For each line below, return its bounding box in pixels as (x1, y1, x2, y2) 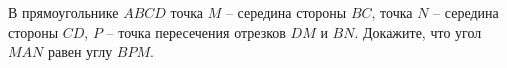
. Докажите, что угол (354, 21, 482, 42)
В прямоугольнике (8, 2, 119, 22)
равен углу (48, 41, 113, 62)
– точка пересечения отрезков (106, 21, 286, 42)
